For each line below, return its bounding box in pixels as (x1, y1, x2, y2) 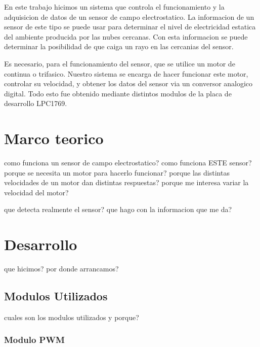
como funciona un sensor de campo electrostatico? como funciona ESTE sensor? (4, 157, 252, 168)
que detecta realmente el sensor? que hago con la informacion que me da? (4, 204, 232, 215)
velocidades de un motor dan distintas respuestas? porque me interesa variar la (4, 177, 249, 188)
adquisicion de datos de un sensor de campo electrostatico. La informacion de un (4, 11, 254, 22)
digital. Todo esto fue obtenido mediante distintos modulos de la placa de (4, 88, 232, 98)
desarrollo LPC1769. (4, 98, 67, 109)
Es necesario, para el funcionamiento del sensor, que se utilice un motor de (4, 58, 235, 68)
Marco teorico (4, 128, 104, 149)
